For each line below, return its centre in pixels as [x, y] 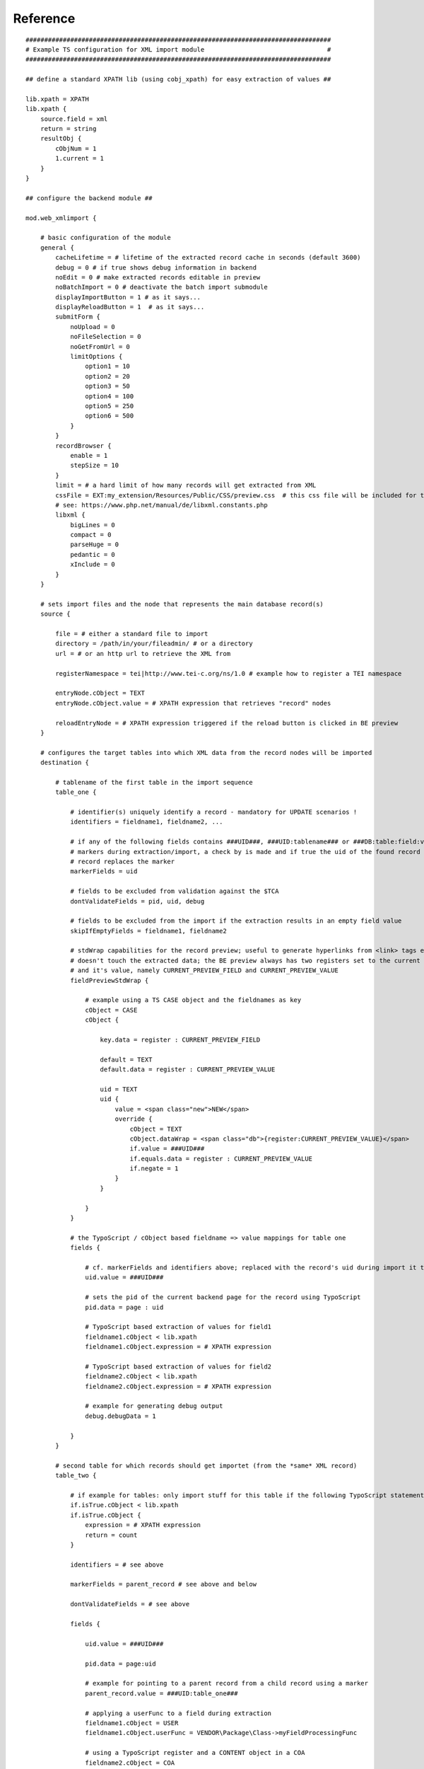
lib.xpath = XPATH [58, 99]
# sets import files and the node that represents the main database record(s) [182, 604]
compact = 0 [91, 535]
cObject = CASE [111, 1010]
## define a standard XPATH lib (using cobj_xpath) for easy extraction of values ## [178, 79]
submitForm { [78, 317]
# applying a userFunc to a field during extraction [178, 1713]
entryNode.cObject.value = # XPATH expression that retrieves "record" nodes [193, 703]
